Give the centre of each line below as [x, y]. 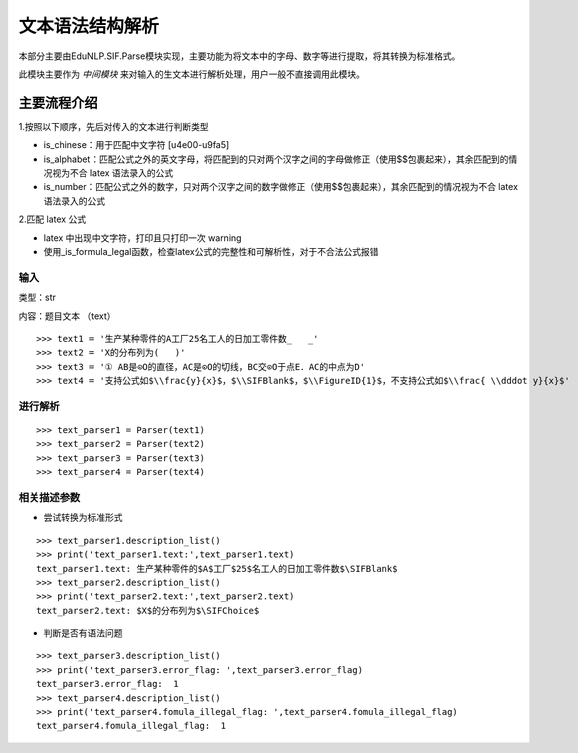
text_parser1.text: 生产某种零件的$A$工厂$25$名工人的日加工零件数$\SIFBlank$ [217, 568]
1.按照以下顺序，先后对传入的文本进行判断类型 [113, 126]
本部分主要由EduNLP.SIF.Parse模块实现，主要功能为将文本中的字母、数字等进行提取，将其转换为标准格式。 [239, 56]
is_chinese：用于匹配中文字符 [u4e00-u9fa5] [136, 145]
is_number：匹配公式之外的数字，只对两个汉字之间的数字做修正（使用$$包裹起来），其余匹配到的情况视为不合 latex [281, 187]
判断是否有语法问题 [83, 633]
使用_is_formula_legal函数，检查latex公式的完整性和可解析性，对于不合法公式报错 [211, 251]
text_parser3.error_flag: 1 [107, 684]
